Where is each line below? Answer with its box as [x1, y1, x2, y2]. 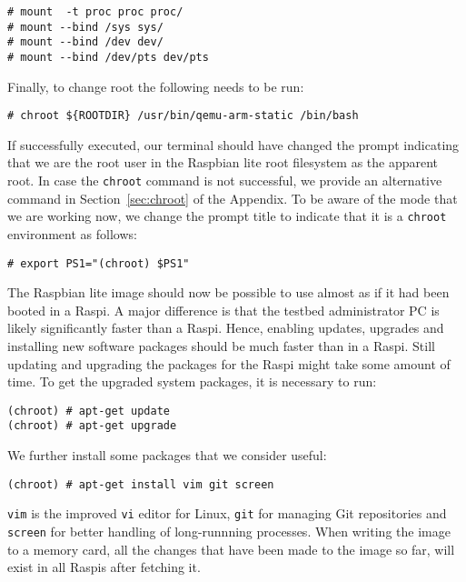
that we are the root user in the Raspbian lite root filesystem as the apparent [7, 153, 439, 172]
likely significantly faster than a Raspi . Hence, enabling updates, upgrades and [7, 318, 444, 337]
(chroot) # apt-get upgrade [7, 419, 177, 433]
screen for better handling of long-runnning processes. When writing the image [7, 522, 451, 540]
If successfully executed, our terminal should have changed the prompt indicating [7, 135, 460, 154]
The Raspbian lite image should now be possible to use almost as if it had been [7, 283, 450, 302]
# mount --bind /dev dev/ [7, 35, 164, 49]
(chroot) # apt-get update [7, 404, 170, 417]
